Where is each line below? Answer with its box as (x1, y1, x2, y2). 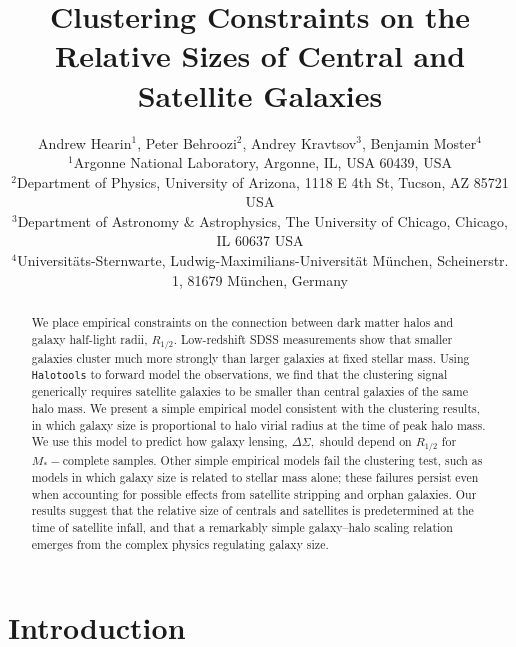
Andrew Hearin (38, 132, 132, 153)
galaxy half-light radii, (31, 330, 148, 347)
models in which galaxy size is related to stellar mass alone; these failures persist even (31, 469, 479, 485)
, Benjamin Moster (361, 132, 477, 153)
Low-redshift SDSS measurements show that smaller (180, 330, 453, 347)
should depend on (320, 433, 412, 450)
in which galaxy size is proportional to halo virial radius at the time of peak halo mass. (31, 416, 486, 433)
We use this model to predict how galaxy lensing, (31, 433, 288, 450)
